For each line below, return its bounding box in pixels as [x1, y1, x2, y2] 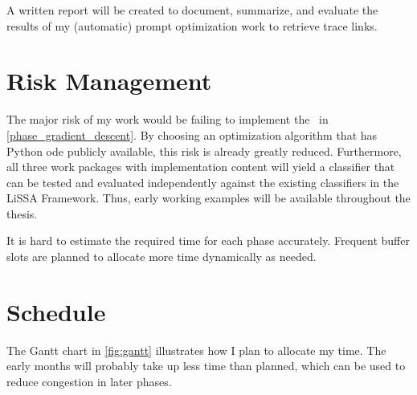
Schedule [6, 295, 106, 328]
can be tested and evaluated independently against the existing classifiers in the [6, 173, 399, 190]
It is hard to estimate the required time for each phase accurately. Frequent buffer [6, 232, 410, 249]
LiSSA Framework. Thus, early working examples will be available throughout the [6, 189, 411, 206]
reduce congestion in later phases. [6, 373, 172, 389]
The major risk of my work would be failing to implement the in [6, 111, 329, 128]
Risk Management [6, 64, 212, 97]
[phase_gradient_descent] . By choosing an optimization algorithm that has [6, 126, 378, 143]
